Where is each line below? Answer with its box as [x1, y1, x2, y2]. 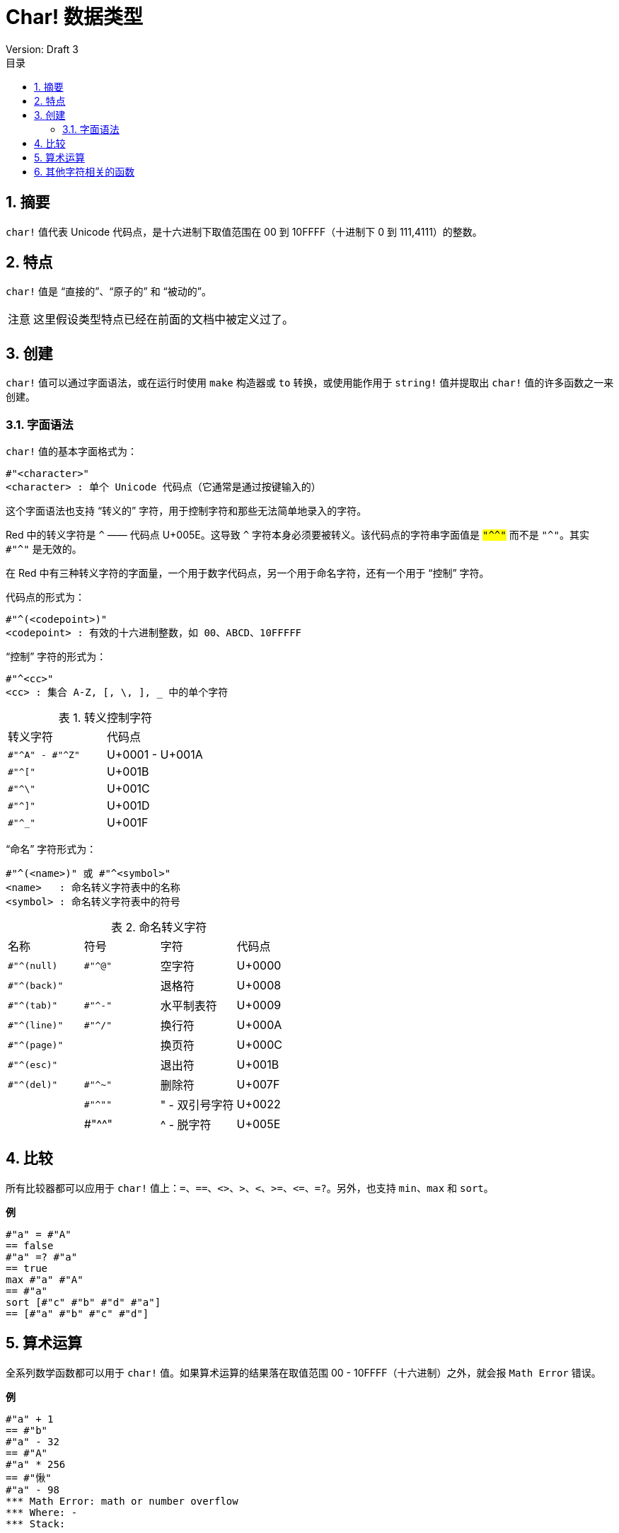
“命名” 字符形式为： [6, 843, 97, 856]
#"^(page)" [8, 1039, 64, 1050]
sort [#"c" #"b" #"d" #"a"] [6, 1296, 161, 1308]
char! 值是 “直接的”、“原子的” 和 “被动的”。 [6, 285, 212, 298]
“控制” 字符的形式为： [6, 650, 107, 663]
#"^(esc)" [8, 1059, 58, 1070]
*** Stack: [6, 1517, 66, 1529]
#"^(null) [8, 960, 58, 971]
